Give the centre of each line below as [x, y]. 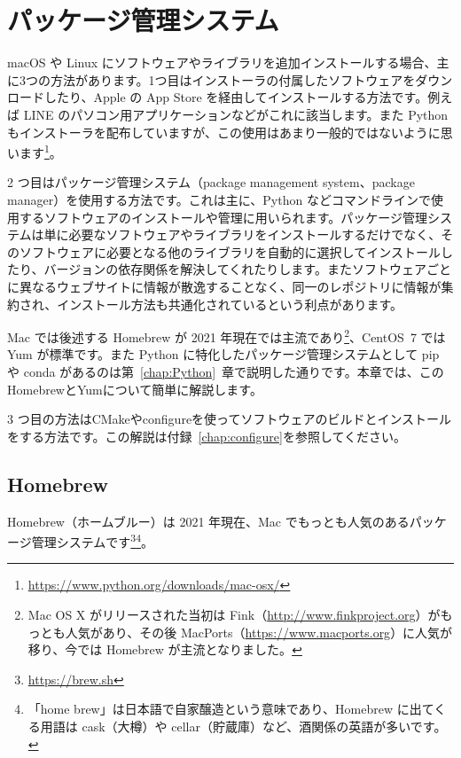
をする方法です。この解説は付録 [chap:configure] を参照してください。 [207, 436]
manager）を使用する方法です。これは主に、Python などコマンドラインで [219, 199]
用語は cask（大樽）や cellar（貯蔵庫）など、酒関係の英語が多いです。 [243, 726]
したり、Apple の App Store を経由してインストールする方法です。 [236, 97]
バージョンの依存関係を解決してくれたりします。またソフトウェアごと [247, 269]
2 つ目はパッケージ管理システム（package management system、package [211, 182]
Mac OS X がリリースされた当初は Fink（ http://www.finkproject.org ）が [234, 614]
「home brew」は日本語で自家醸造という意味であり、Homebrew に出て [231, 709]
